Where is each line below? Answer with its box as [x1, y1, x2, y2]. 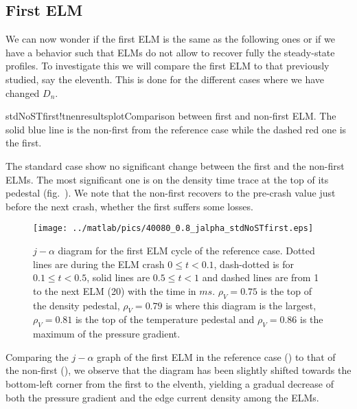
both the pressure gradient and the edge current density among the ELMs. [5, 390, 319, 404]
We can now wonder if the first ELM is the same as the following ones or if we [5, 32, 335, 46]
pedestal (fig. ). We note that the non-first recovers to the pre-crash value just [5, 186, 336, 200]
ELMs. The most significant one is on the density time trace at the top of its [5, 172, 329, 186]
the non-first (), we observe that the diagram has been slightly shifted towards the [5, 363, 352, 377]
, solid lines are [87, 270, 150, 285]
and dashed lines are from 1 [202, 270, 319, 285]
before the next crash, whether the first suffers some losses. [5, 199, 253, 213]
